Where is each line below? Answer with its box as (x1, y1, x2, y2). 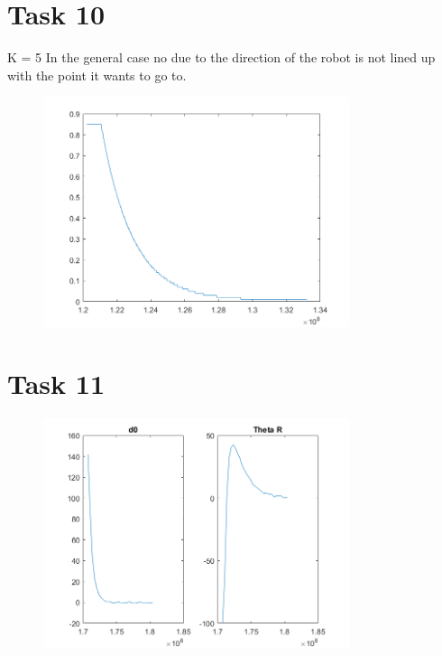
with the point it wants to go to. (7, 65, 187, 84)
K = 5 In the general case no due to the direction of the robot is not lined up (7, 48, 436, 67)
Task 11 (7, 365, 105, 402)
